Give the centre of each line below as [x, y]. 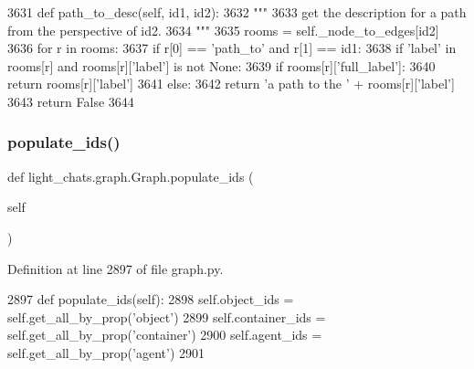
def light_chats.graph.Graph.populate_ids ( [131, 176]
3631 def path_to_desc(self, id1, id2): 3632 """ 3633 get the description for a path [237, 12]
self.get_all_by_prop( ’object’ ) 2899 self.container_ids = [167, 316]
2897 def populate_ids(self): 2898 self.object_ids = [151, 299]
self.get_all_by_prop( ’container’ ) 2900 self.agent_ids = [165, 335]
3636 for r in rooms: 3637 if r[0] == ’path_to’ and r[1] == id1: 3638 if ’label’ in [232, 48]
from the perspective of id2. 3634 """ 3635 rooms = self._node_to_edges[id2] [223, 30]
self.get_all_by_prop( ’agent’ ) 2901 [106, 352]
